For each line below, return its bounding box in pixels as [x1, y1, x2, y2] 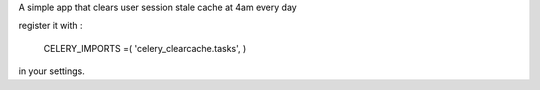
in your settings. [18, 65, 85, 77]
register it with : [18, 20, 83, 32]
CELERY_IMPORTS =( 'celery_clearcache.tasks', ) [43, 42, 247, 54]
